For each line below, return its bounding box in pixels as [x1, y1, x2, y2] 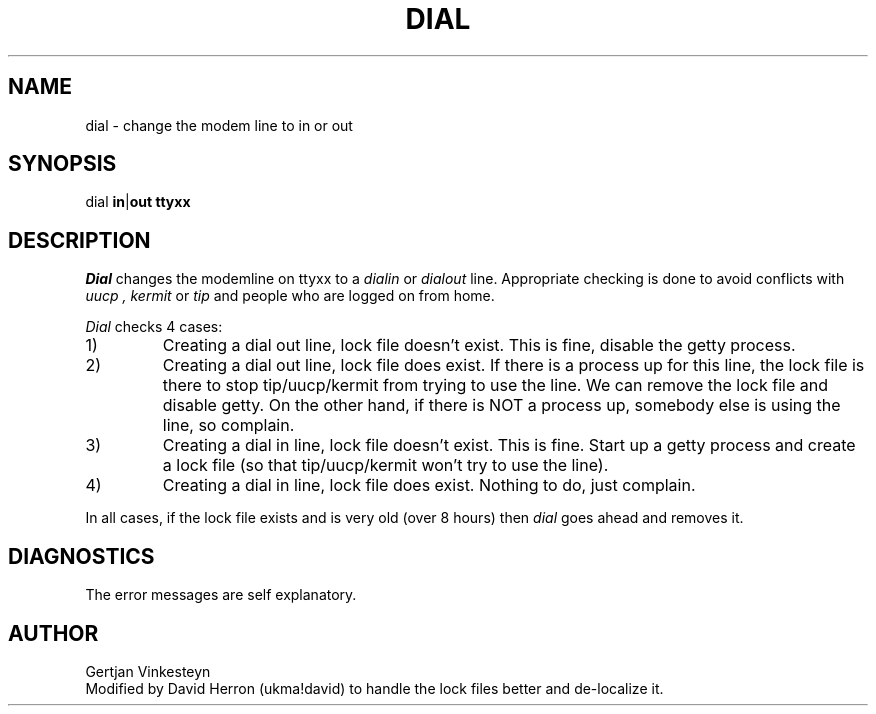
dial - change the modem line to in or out [85, 116, 353, 134]
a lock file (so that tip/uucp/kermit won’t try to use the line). [162, 455, 609, 476]
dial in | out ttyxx [85, 193, 191, 211]
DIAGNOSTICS [8, 543, 155, 569]
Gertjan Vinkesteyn [85, 662, 211, 680]
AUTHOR [8, 620, 99, 646]
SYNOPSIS [8, 151, 117, 177]
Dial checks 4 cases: [85, 318, 223, 336]
